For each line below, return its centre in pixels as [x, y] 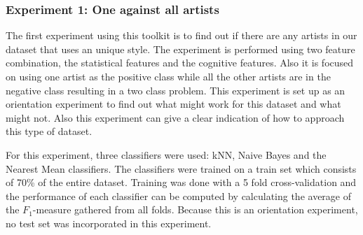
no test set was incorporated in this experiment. [109, 223]
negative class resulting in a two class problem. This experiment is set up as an [176, 90]
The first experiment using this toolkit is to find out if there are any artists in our [181, 35]
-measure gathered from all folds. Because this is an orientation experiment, [195, 209]
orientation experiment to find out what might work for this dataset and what [173, 104]
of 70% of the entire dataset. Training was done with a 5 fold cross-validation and [181, 182]
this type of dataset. [49, 131]
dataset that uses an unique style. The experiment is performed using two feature [180, 49]
